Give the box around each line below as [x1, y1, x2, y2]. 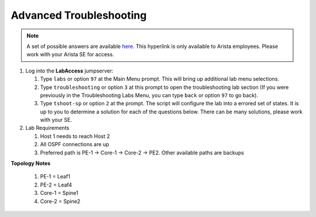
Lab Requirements [25, 125, 70, 132]
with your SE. [40, 116, 73, 123]
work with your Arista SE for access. [26, 51, 114, 58]
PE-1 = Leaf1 [40, 173, 70, 180]
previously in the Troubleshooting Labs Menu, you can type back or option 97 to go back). [40, 91, 259, 99]
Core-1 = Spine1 [40, 190, 78, 197]
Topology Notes [11, 160, 51, 167]
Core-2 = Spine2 [40, 198, 81, 205]
